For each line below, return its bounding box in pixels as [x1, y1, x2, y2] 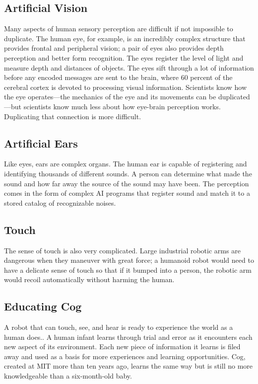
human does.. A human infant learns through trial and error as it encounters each [4, 331, 253, 342]
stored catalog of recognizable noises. [4, 197, 116, 208]
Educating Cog [4, 299, 82, 314]
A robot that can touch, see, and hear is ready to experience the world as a [4, 322, 233, 332]
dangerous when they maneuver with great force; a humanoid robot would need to [4, 255, 254, 265]
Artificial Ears [4, 135, 78, 151]
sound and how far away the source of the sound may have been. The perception [4, 178, 249, 188]
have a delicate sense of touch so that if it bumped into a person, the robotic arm [4, 264, 252, 275]
